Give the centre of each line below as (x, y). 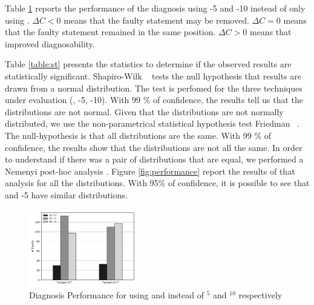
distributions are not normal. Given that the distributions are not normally (144, 111)
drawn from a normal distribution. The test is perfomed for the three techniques (154, 88)
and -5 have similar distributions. (66, 194)
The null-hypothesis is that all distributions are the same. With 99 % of (138, 135)
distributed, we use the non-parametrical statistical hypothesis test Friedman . (152, 123)
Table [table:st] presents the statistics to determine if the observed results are (148, 64)
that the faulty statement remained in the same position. (110, 32)
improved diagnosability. (50, 43)
